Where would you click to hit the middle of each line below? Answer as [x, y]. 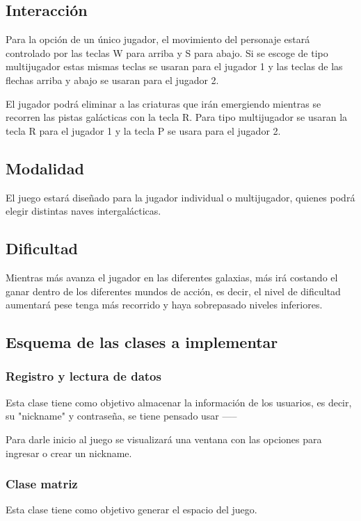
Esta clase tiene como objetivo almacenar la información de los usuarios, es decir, [179, 402]
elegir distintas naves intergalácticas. [83, 211]
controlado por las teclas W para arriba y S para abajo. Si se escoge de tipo [167, 52]
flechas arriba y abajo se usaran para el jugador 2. [112, 80]
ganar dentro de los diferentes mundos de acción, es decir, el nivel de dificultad [173, 291]
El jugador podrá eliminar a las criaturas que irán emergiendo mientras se [163, 103]
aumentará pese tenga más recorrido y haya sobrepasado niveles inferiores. [164, 305]
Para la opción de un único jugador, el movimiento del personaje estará [158, 39]
